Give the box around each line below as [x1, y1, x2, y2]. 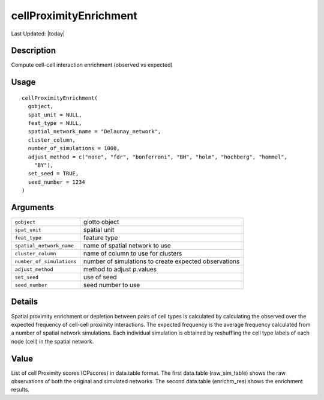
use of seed [83, 273, 117, 282]
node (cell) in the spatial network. [11, 338, 94, 345]
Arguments [11, 202, 55, 213]
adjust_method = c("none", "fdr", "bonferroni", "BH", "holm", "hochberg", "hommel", [28, 153, 288, 160]
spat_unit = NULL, [28, 111, 82, 118]
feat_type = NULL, [28, 120, 82, 127]
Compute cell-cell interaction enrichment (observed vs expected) [11, 61, 173, 68]
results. [11, 386, 30, 393]
